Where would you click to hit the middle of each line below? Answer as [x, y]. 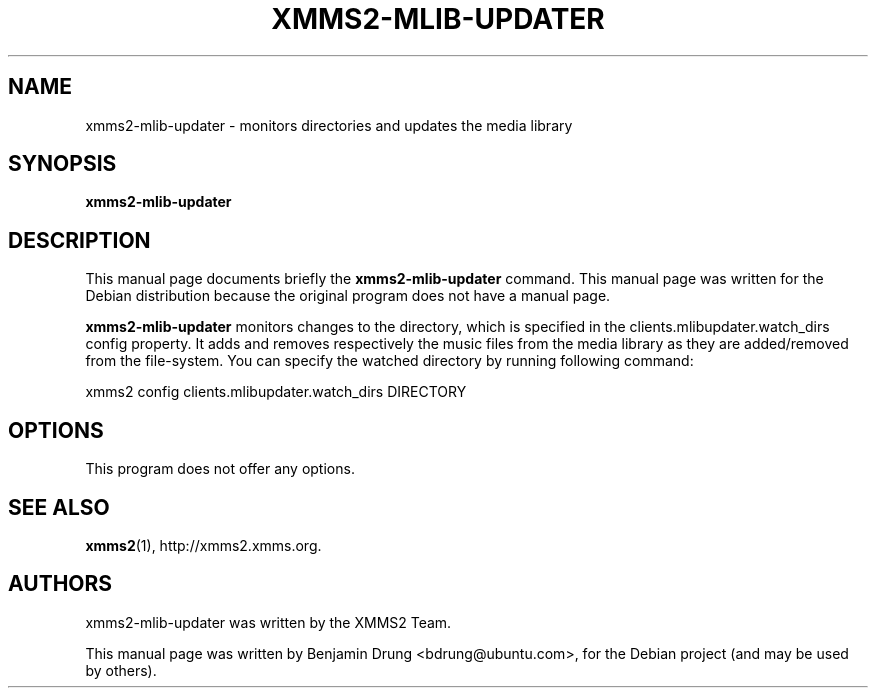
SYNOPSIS [62, 164]
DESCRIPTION [79, 240]
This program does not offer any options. [220, 469]
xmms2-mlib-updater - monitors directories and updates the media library [329, 125]
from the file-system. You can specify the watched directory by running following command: [389, 361]
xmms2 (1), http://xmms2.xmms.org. [203, 545]
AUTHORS [60, 584]
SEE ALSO [59, 507]
